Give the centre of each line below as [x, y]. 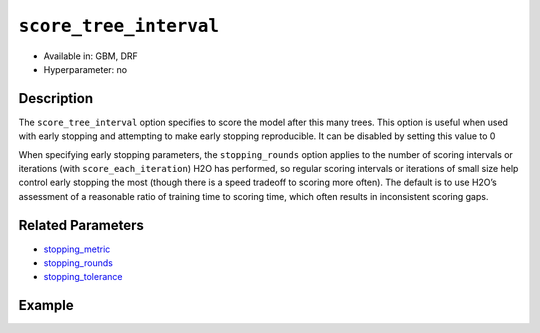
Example [46, 305]
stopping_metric [77, 249]
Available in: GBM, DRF [91, 56]
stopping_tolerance [83, 277]
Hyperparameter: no [85, 69]
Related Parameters [81, 225]
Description [56, 98]
